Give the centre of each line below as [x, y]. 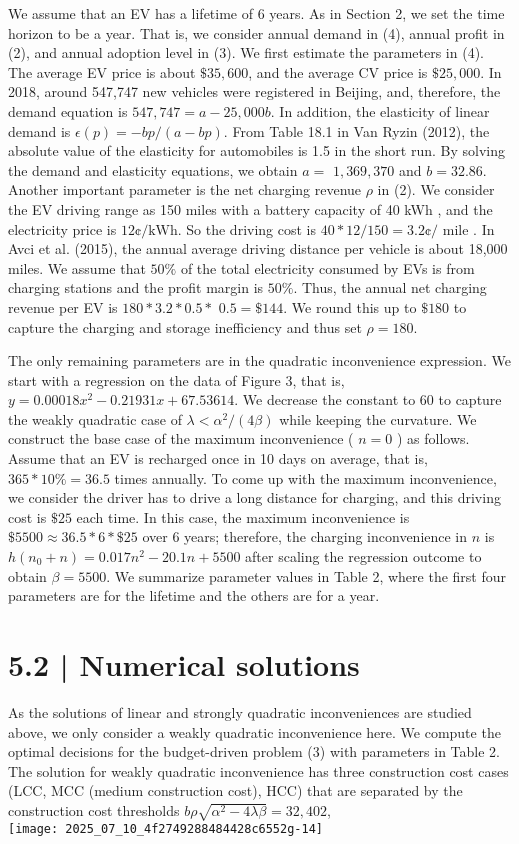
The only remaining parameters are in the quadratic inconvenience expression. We [259, 360]
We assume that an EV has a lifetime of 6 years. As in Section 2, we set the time [256, 13]
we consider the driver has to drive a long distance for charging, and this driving [254, 497]
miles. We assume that [77, 267]
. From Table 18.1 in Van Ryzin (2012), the [356, 130]
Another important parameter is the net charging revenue [185, 189]
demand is [39, 130]
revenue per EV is [63, 306]
